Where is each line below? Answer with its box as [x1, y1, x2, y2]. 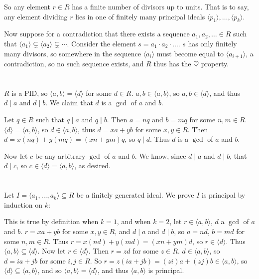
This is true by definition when [4, 216, 99, 227]
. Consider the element [67, 38, 136, 48]
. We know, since [134, 150, 186, 161]
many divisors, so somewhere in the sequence [4, 48, 141, 58]
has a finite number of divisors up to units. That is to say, [72, 1, 249, 11]
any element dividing [4, 11, 68, 21]
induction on [4, 199, 43, 210]
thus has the [153, 58, 191, 69]
